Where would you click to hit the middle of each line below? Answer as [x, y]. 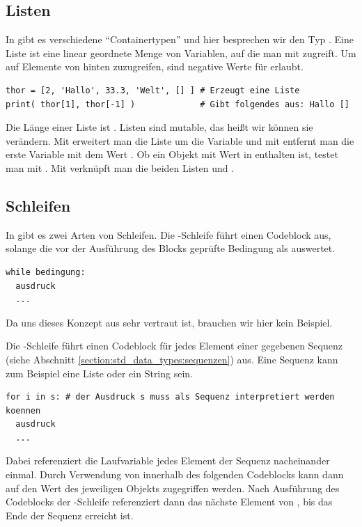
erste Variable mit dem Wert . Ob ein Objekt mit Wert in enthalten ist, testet [172, 154]
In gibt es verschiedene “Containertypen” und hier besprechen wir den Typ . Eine [180, 39]
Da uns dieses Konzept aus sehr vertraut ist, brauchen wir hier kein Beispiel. [169, 322]
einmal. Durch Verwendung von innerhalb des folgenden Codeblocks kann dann [175, 474]
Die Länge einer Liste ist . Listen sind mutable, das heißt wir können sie [159, 127]
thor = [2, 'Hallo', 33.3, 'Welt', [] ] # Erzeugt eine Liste [153, 90]
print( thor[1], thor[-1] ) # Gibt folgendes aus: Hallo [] [178, 104]
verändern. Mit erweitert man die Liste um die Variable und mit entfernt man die [180, 140]
